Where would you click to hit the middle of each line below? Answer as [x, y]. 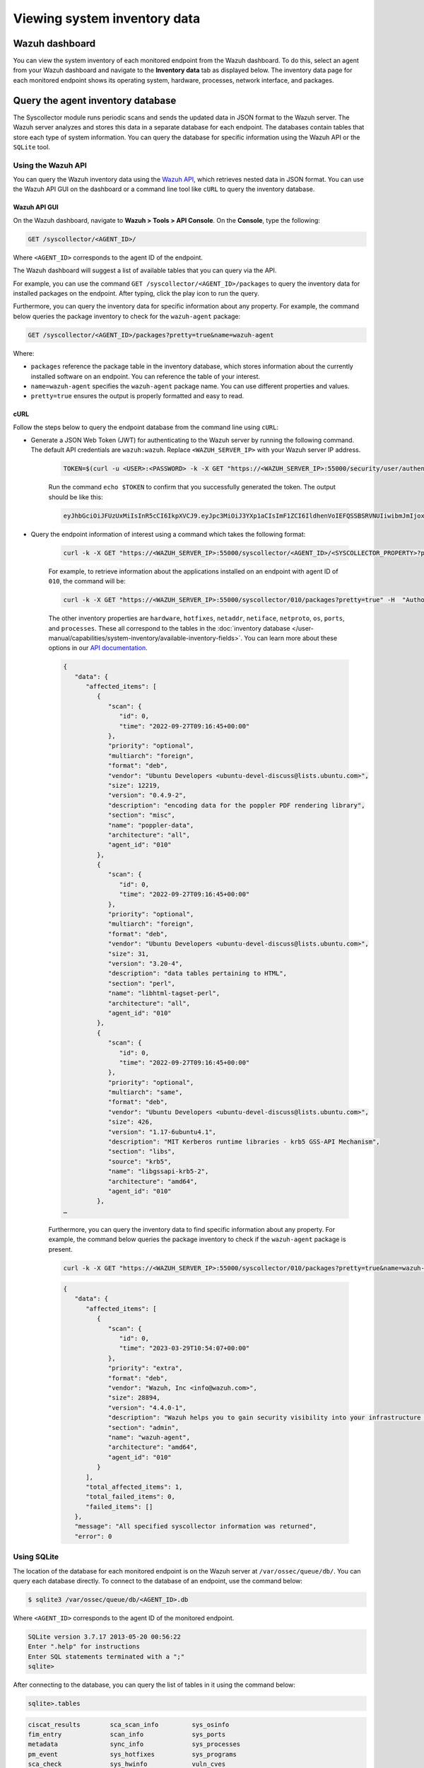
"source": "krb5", [140, 1161]
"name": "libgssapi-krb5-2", [158, 1171]
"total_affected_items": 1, [134, 1487]
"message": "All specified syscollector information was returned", [196, 1526]
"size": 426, [130, 1122]
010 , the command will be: [87, 581]
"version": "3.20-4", [145, 964]
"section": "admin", [143, 1427]
